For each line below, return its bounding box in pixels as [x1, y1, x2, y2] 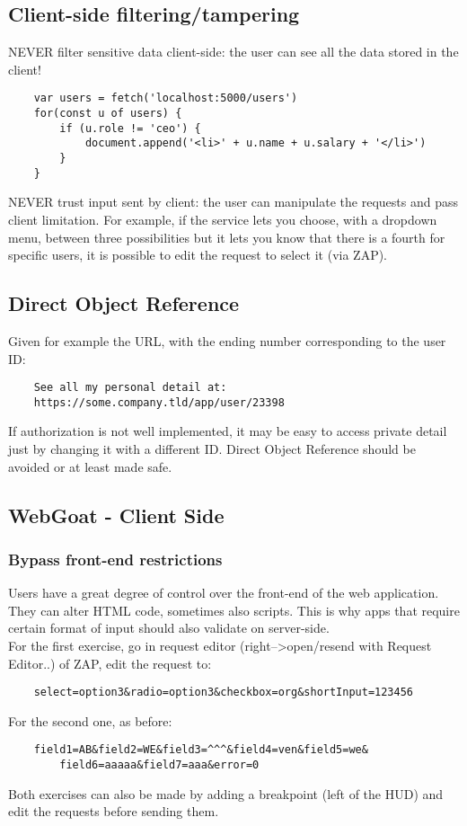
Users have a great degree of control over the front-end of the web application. [8, 583, 439, 602]
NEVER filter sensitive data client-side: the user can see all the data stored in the [8, 42, 459, 61]
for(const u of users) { [33, 107, 182, 120]
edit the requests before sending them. [8, 802, 219, 821]
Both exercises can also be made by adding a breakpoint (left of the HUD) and [8, 784, 444, 803]
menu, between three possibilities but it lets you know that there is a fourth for [8, 227, 445, 246]
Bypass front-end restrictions [8, 547, 223, 570]
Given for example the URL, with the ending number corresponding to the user [8, 331, 446, 350]
